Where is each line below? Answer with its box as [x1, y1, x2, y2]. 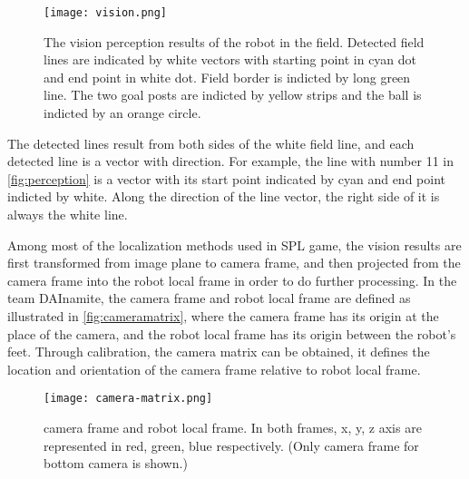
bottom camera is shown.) [44, 454, 188, 473]
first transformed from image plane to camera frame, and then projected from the [7, 253, 461, 272]
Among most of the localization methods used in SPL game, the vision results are [7, 235, 462, 254]
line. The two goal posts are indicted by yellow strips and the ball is [44, 85, 422, 104]
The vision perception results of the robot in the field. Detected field [44, 32, 425, 51]
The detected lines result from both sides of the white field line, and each [7, 133, 415, 152]
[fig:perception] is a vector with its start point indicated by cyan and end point [7, 169, 446, 188]
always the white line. [7, 205, 128, 223]
